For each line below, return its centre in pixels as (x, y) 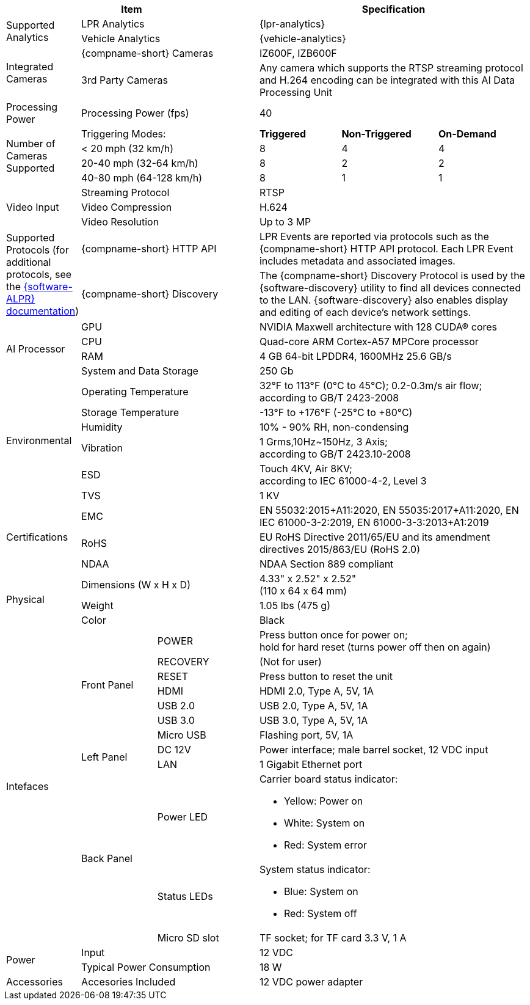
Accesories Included (129, 982)
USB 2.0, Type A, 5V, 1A (314, 706)
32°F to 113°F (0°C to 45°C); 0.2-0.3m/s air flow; (371, 386)
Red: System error (325, 845)
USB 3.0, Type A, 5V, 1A (314, 720)
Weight (97, 605)
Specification (394, 9)
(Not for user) (290, 662)
